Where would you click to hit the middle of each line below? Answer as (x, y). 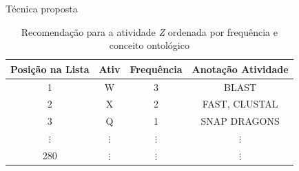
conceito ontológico (149, 45)
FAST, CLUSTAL (240, 104)
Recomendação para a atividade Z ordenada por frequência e (149, 31)
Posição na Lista (50, 69)
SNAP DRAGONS (240, 121)
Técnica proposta (42, 8)
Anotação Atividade (240, 69)
